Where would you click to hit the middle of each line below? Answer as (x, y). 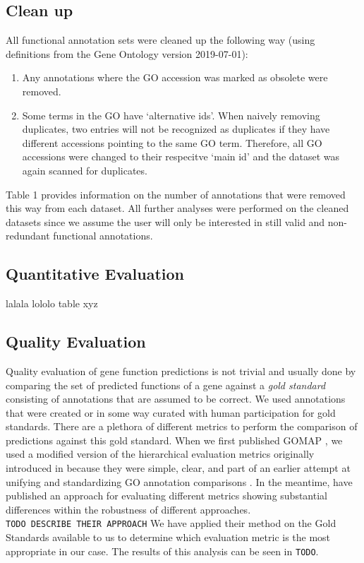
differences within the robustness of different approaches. (128, 509)
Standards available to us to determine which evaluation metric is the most (168, 537)
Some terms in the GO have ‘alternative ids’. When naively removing (171, 115)
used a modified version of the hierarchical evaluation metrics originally (160, 454)
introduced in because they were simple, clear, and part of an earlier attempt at (178, 468)
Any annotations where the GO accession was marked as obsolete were (175, 77)
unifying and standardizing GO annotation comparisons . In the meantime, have (179, 481)
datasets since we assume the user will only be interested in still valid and (165, 221)
